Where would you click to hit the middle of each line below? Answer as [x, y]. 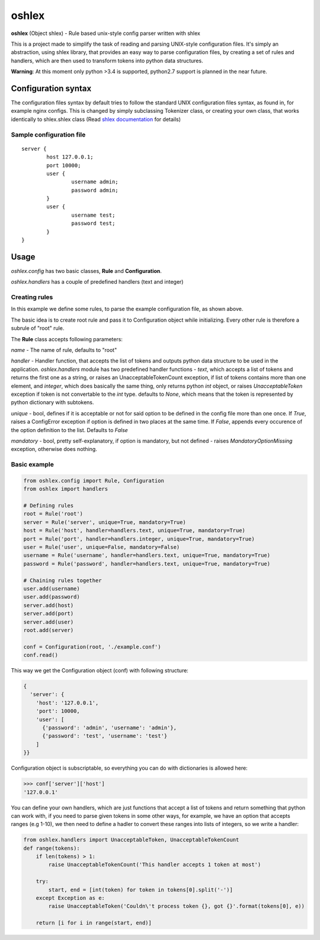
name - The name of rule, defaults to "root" [64, 350]
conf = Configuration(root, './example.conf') [92, 647]
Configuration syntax [51, 88]
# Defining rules [49, 506]
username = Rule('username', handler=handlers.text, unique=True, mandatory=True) [147, 555]
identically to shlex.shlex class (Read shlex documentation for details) [96, 119]
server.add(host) [49, 605]
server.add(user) [49, 622]
